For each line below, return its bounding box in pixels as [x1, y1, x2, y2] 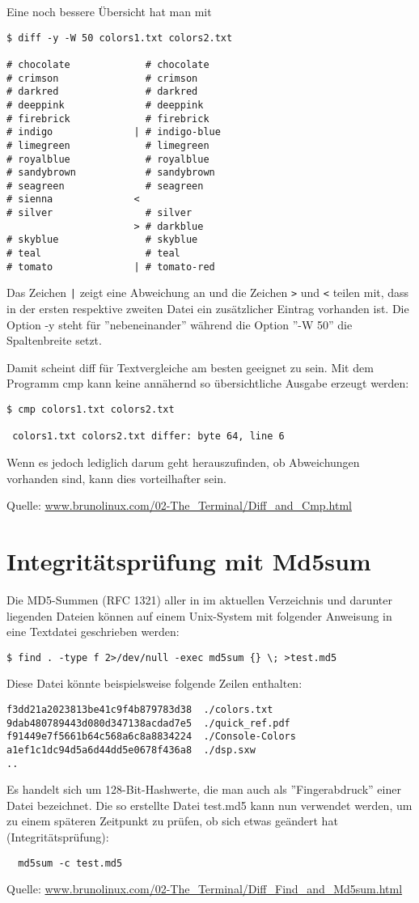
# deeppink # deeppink [6, 99, 204, 111]
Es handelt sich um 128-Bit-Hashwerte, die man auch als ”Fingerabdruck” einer [6, 781, 401, 798]
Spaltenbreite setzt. [6, 332, 102, 349]
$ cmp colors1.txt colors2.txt [6, 404, 175, 416]
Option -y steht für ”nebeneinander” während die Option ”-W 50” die [6, 316, 353, 333]
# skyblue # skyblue [6, 234, 198, 246]
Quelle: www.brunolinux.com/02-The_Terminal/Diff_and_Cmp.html [6, 497, 352, 514]
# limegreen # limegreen [6, 139, 209, 151]
